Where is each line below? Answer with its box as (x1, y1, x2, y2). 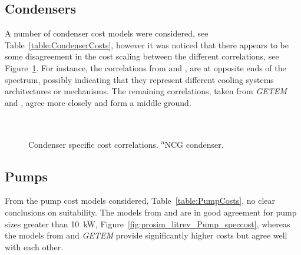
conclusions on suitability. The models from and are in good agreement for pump (5, 206, 297, 218)
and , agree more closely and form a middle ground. (5, 96, 191, 108)
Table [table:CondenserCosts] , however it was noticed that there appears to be (5, 38, 289, 51)
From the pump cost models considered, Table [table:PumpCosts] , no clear (5, 194, 276, 207)
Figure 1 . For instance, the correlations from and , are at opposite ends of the (5, 61, 286, 74)
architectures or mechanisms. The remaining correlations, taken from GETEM (5, 85, 287, 97)
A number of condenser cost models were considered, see (5, 27, 209, 39)
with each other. (5, 240, 64, 253)
